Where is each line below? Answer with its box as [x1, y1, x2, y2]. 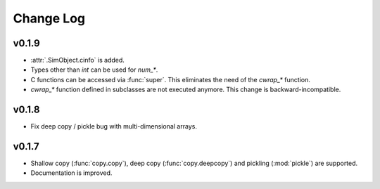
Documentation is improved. [30, 169, 113, 177]
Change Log [13, 11, 86, 26]
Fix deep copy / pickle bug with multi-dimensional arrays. [30, 122, 197, 131]
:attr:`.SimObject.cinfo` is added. [30, 56, 125, 65]
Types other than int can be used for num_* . [30, 65, 158, 74]
